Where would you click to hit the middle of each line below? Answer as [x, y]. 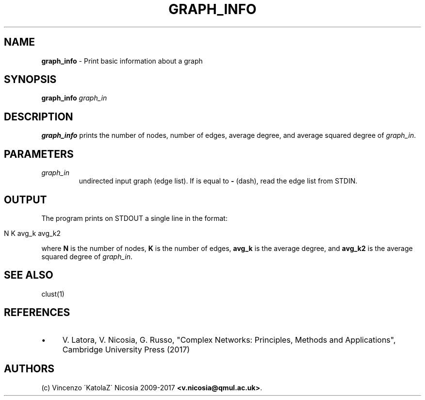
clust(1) [53, 294]
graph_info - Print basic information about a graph [122, 61]
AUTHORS [29, 369]
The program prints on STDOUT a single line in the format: [134, 218]
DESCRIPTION [39, 117]
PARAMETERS [39, 154]
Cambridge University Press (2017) [126, 349]
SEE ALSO [29, 275]
